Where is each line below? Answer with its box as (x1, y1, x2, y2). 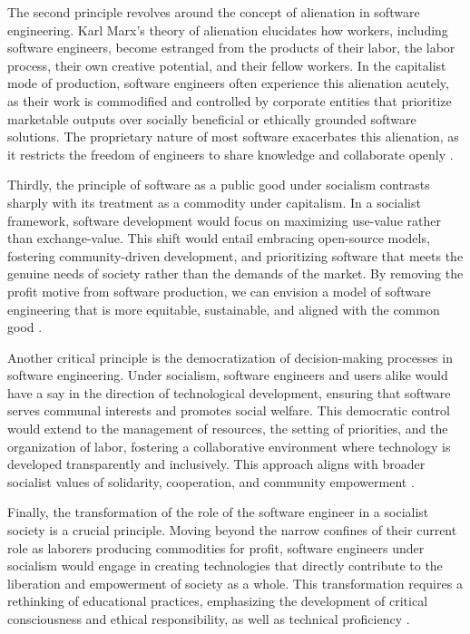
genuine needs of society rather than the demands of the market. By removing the (7, 264, 464, 283)
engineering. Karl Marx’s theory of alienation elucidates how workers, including (7, 20, 448, 39)
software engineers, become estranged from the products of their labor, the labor (7, 38, 455, 57)
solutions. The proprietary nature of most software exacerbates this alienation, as (7, 127, 459, 146)
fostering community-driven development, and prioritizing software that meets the (7, 246, 464, 265)
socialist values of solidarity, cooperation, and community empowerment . (7, 472, 415, 491)
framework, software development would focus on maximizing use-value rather (7, 210, 441, 229)
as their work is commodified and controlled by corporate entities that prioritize (7, 91, 452, 110)
